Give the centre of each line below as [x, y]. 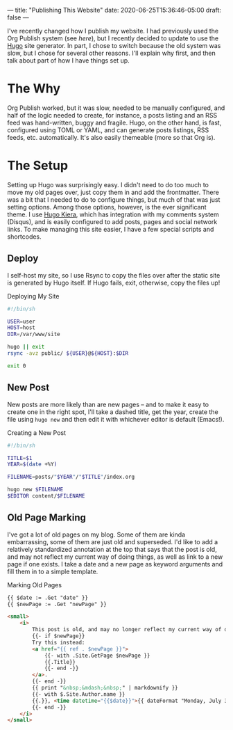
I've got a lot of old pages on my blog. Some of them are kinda [96, 534]
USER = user [21, 322]
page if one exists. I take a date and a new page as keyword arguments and [115, 564]
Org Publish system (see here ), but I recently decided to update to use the [113, 38]
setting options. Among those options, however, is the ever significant [107, 207]
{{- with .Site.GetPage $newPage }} [97, 656]
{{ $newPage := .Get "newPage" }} [57, 604]
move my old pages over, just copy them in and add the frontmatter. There [113, 192]
